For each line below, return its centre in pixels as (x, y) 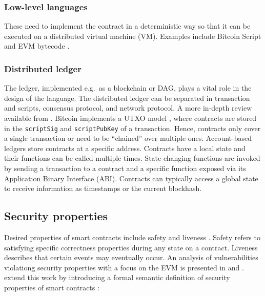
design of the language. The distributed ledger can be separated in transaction (127, 98)
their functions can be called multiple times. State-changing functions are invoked (132, 158)
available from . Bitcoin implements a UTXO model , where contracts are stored (130, 118)
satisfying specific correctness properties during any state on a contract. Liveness (131, 247)
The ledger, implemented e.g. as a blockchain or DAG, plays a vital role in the (128, 88)
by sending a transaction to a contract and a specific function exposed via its (125, 168)
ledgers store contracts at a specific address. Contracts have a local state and (125, 148)
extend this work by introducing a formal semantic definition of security (117, 277)
